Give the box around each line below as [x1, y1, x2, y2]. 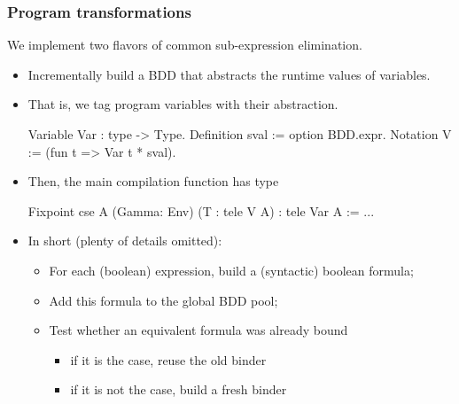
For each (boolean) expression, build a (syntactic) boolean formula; [49, 260, 414, 279]
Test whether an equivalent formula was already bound [49, 321, 348, 339]
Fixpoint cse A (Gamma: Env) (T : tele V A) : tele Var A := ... [27, 201, 375, 220]
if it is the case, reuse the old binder [70, 350, 267, 369]
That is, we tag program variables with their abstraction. [27, 95, 338, 113]
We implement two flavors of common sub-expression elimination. [7, 35, 362, 54]
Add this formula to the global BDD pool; [49, 291, 278, 309]
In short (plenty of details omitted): [27, 231, 222, 250]
